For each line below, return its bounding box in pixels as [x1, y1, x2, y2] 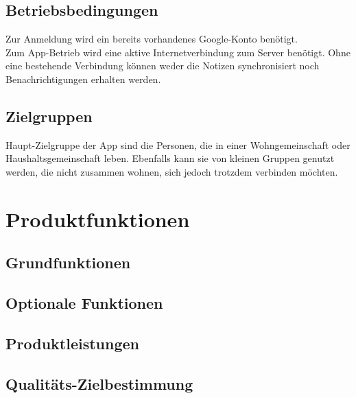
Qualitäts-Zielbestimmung [5, 373, 193, 394]
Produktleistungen [5, 332, 139, 353]
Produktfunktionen [5, 204, 190, 233]
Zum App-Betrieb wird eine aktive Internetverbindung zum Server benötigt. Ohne [5, 45, 351, 59]
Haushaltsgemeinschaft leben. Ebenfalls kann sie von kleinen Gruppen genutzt [5, 151, 335, 165]
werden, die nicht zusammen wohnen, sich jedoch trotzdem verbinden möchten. [5, 164, 338, 178]
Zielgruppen [5, 105, 93, 126]
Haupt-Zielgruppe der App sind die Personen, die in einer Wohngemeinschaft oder [5, 137, 351, 152]
